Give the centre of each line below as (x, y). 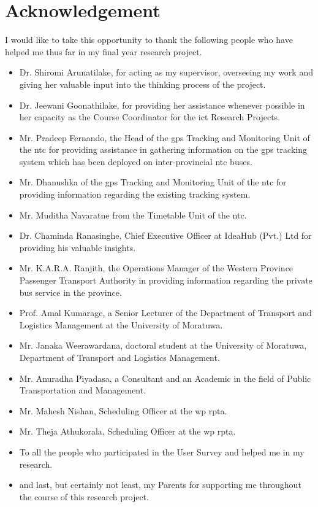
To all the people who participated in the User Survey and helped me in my (162, 451)
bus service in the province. (70, 292)
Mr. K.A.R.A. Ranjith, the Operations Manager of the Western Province (156, 268)
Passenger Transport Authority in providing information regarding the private (166, 280)
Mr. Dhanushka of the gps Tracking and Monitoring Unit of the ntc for (153, 182)
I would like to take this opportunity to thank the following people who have (149, 40)
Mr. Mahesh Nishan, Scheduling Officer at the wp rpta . (123, 410)
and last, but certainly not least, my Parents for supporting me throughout (160, 485)
